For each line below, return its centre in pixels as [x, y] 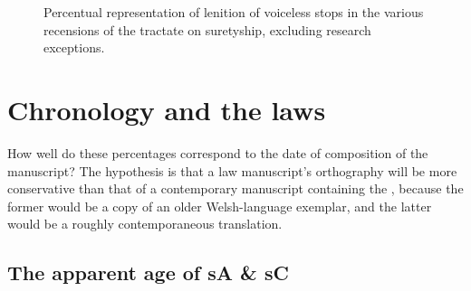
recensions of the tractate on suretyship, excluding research [207, 29]
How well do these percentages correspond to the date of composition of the [218, 152]
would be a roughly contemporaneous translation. [145, 224]
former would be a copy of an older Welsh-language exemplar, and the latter [220, 206]
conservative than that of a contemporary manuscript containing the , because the [235, 188]
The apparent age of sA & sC [148, 272]
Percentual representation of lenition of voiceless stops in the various [234, 12]
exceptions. [74, 47]
